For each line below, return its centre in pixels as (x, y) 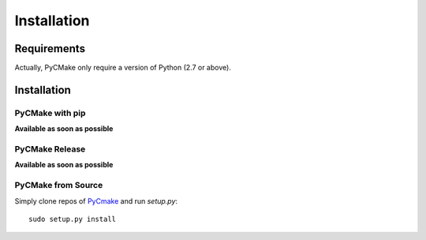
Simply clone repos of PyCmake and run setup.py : (96, 201)
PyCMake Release (50, 148)
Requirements (50, 49)
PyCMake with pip (50, 113)
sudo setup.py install (73, 219)
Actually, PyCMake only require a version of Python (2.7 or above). (123, 68)
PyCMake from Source (59, 186)
